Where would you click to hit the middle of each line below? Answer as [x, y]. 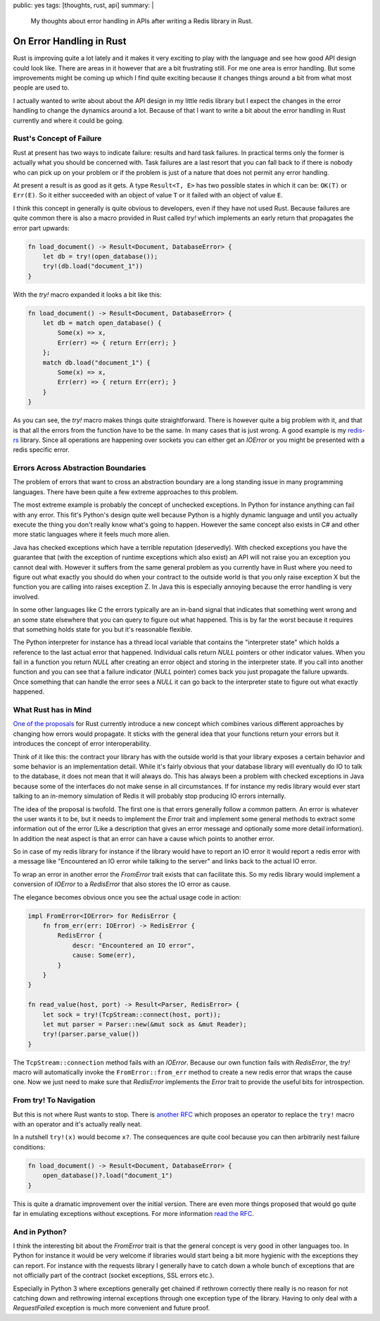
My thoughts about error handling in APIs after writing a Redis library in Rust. [142, 21]
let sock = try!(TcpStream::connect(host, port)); [132, 1014]
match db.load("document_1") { [96, 362]
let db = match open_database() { [102, 323]
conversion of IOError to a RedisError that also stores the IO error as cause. [122, 884]
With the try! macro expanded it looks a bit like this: [87, 294]
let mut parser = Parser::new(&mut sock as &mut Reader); [145, 1024]
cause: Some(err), [104, 956]
